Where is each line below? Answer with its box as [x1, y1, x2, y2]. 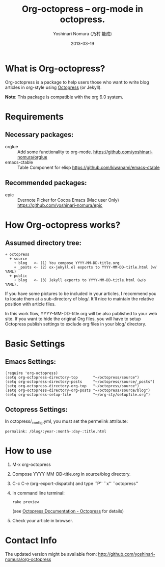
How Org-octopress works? [5, 219, 121, 230]
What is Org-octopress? [5, 63, 106, 74]
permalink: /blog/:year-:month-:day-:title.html [5, 429, 107, 434]
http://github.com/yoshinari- [98, 551, 156, 557]
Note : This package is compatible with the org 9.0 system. [5, 94, 124, 100]
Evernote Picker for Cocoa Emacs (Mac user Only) [17, 197, 119, 203]
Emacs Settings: [5, 357, 56, 366]
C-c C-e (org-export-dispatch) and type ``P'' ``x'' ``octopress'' [12, 481, 138, 486]
